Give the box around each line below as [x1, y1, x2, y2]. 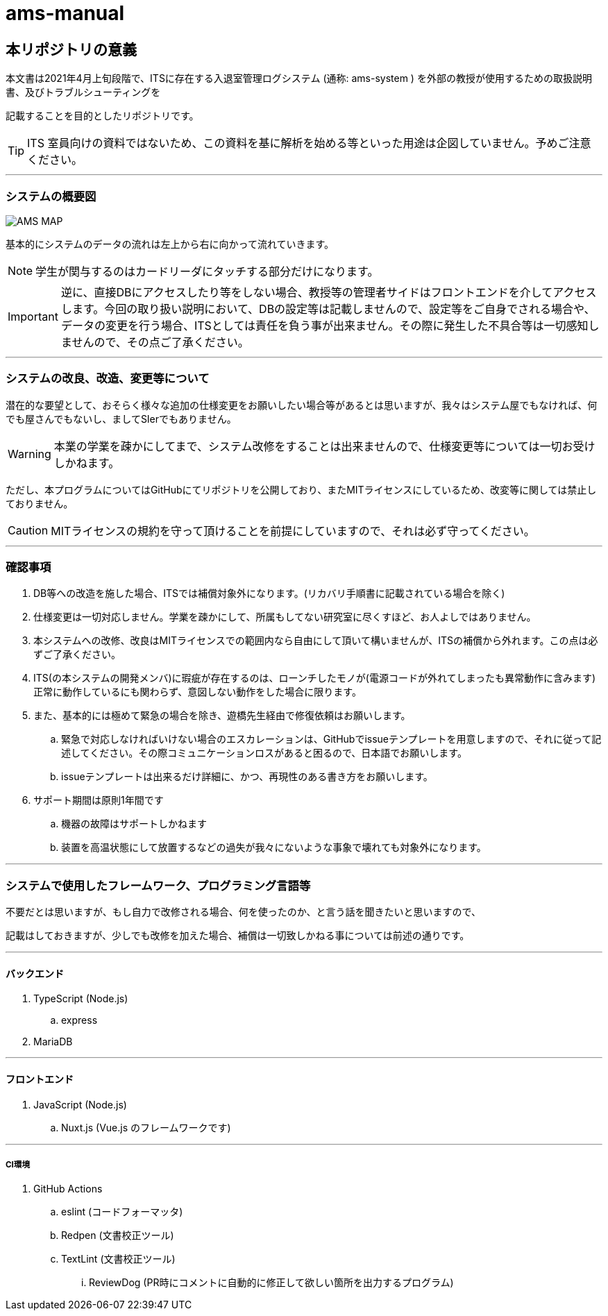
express [61, 1014, 98, 1027]
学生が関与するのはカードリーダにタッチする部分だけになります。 [35, 264, 379, 278]
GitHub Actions [33, 1183, 103, 1195]
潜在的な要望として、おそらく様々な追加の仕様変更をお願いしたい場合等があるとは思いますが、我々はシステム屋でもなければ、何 [6, 398, 598, 411]
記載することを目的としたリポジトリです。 [6, 110, 199, 122]
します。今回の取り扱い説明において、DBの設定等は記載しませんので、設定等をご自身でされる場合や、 [60, 301, 596, 316]
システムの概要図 [6, 189, 96, 203]
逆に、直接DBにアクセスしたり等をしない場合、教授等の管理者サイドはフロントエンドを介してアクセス [60, 285, 597, 299]
